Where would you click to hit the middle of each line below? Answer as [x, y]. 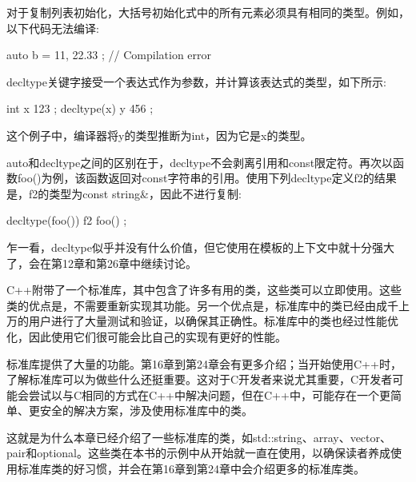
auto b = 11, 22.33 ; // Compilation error [109, 55]
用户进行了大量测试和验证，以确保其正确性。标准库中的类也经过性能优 [213, 321]
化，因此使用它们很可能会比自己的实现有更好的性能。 [146, 336]
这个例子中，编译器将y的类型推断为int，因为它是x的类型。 [159, 135]
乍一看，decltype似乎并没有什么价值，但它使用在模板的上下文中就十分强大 [200, 247]
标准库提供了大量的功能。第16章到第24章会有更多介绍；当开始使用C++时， [204, 363]
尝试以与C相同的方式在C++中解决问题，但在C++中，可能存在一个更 [209, 394]
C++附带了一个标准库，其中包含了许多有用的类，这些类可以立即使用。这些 [204, 290]
